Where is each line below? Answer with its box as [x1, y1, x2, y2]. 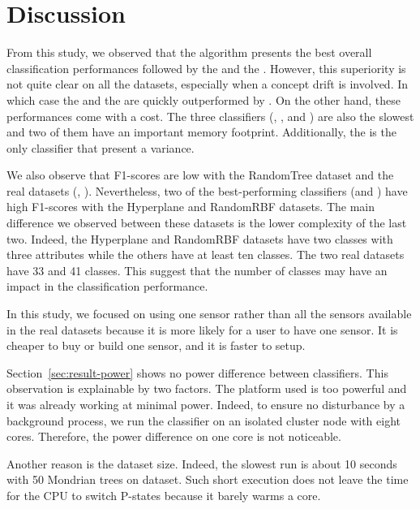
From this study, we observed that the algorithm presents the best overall [6, 44, 372, 61]
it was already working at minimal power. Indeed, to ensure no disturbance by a [6, 396, 405, 412]
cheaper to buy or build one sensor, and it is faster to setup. [6, 337, 306, 354]
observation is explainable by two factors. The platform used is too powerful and [6, 380, 407, 397]
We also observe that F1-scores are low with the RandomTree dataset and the [6, 166, 394, 183]
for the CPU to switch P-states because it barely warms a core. [6, 486, 321, 503]
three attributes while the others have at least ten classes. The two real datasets [6, 246, 405, 263]
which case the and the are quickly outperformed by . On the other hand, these [6, 91, 401, 108]
